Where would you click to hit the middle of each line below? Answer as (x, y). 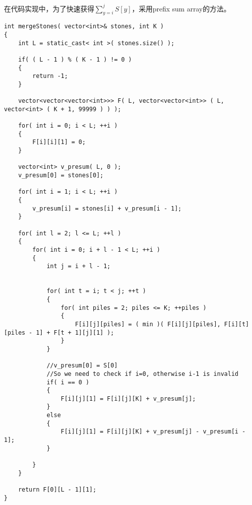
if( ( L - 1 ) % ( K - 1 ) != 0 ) (75, 59)
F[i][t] (236, 324)
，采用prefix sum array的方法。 (181, 8)
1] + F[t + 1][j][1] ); (75, 332)
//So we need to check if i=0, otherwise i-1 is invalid (142, 374)
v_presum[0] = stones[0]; (61, 176)
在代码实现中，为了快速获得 (49, 8)
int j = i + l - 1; (78, 266)
